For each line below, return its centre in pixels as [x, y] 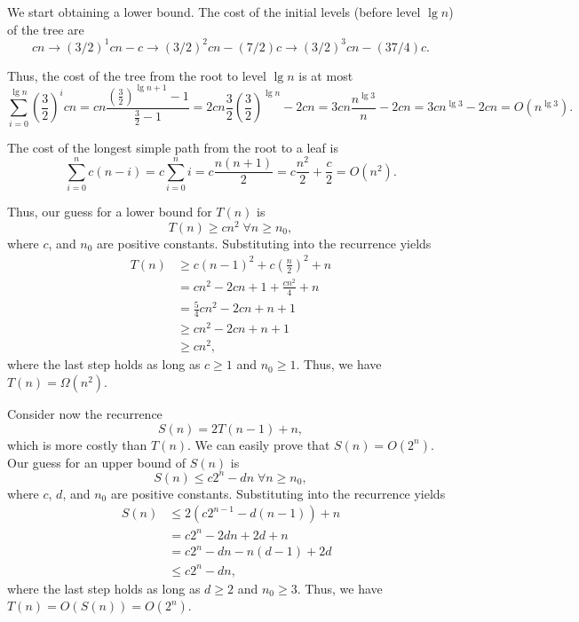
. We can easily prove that [259, 444]
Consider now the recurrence [85, 413]
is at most [326, 75]
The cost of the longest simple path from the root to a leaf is [173, 147]
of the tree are [46, 29]
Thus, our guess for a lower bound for [110, 212]
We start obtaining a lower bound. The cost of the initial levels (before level [214, 12]
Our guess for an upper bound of [96, 462]
